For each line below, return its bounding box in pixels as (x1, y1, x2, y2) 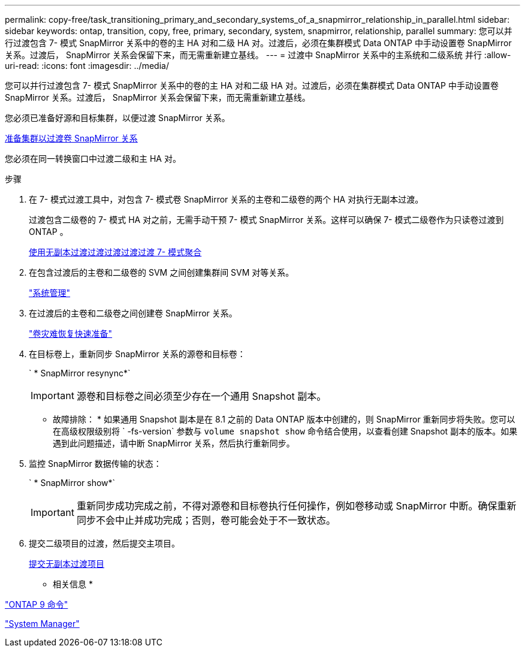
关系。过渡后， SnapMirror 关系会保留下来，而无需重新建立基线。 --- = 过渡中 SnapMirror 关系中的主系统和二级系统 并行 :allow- (5, 50, 511, 60)
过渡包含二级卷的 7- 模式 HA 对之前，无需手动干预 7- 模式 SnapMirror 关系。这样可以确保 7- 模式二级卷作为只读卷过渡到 (29, 215, 504, 225)
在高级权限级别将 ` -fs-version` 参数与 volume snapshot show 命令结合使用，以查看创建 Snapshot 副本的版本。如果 (53, 426, 518, 436)
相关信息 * (53, 579, 93, 589)
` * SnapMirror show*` (29, 478, 116, 488)
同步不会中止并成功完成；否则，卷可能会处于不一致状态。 (76, 514, 336, 526)
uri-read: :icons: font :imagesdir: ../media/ (5, 61, 169, 71)
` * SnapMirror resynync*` (29, 368, 131, 378)
